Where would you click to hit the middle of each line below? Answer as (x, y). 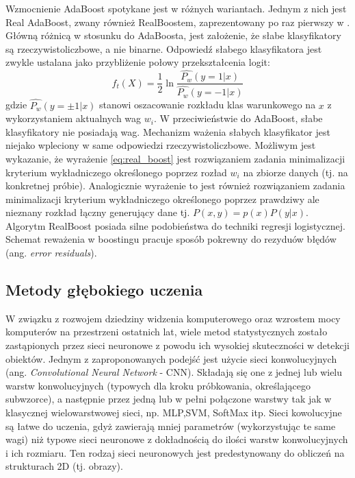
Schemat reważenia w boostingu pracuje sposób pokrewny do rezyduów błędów (171, 239)
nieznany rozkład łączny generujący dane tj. (98, 212)
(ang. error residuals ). (51, 253)
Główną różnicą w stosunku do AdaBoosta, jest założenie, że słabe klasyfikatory (173, 35)
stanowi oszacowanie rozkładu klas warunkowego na (208, 105)
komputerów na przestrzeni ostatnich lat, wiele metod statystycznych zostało (167, 332)
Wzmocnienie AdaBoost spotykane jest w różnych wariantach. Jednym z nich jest (176, 8)
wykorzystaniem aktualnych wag (74, 118)
